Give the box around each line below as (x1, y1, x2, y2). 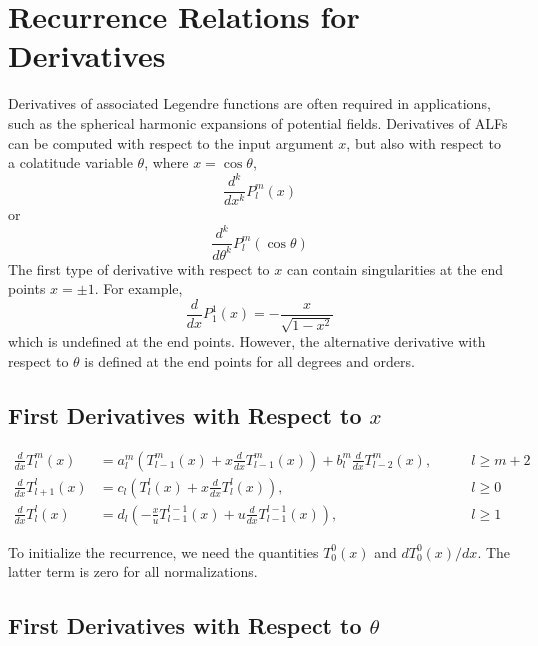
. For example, (94, 278, 183, 299)
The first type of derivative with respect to (8, 258, 270, 279)
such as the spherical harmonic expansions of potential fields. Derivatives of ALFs (8, 112, 508, 133)
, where (144, 152, 189, 173)
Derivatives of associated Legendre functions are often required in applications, (8, 93, 491, 114)
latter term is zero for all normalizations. (8, 561, 258, 582)
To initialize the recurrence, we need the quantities (8, 541, 319, 562)
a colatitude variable (8, 152, 133, 173)
